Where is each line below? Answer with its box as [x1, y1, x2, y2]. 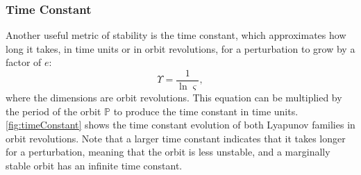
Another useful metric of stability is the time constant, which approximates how [6, 28, 346, 42]
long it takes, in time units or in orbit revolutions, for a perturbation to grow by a [6, 41, 355, 56]
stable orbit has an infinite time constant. [6, 158, 183, 173]
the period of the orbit [6, 103, 101, 118]
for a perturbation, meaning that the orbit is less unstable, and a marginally [6, 144, 330, 159]
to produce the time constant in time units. [113, 103, 299, 118]
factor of [6, 55, 42, 69]
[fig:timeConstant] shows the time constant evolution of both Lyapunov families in [6, 117, 355, 132]
